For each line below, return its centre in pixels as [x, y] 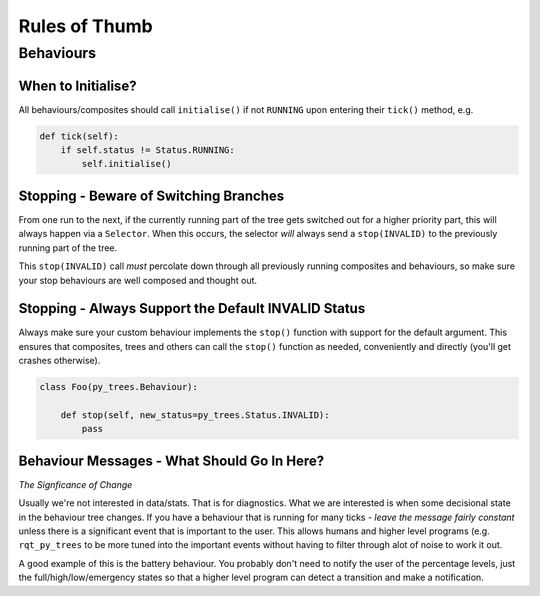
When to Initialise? [77, 85]
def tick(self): [79, 136]
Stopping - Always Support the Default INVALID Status [192, 308]
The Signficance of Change [75, 484]
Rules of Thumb [86, 26]
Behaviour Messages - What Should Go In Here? [171, 460]
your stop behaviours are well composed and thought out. [138, 280]
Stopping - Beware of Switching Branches [151, 195]
